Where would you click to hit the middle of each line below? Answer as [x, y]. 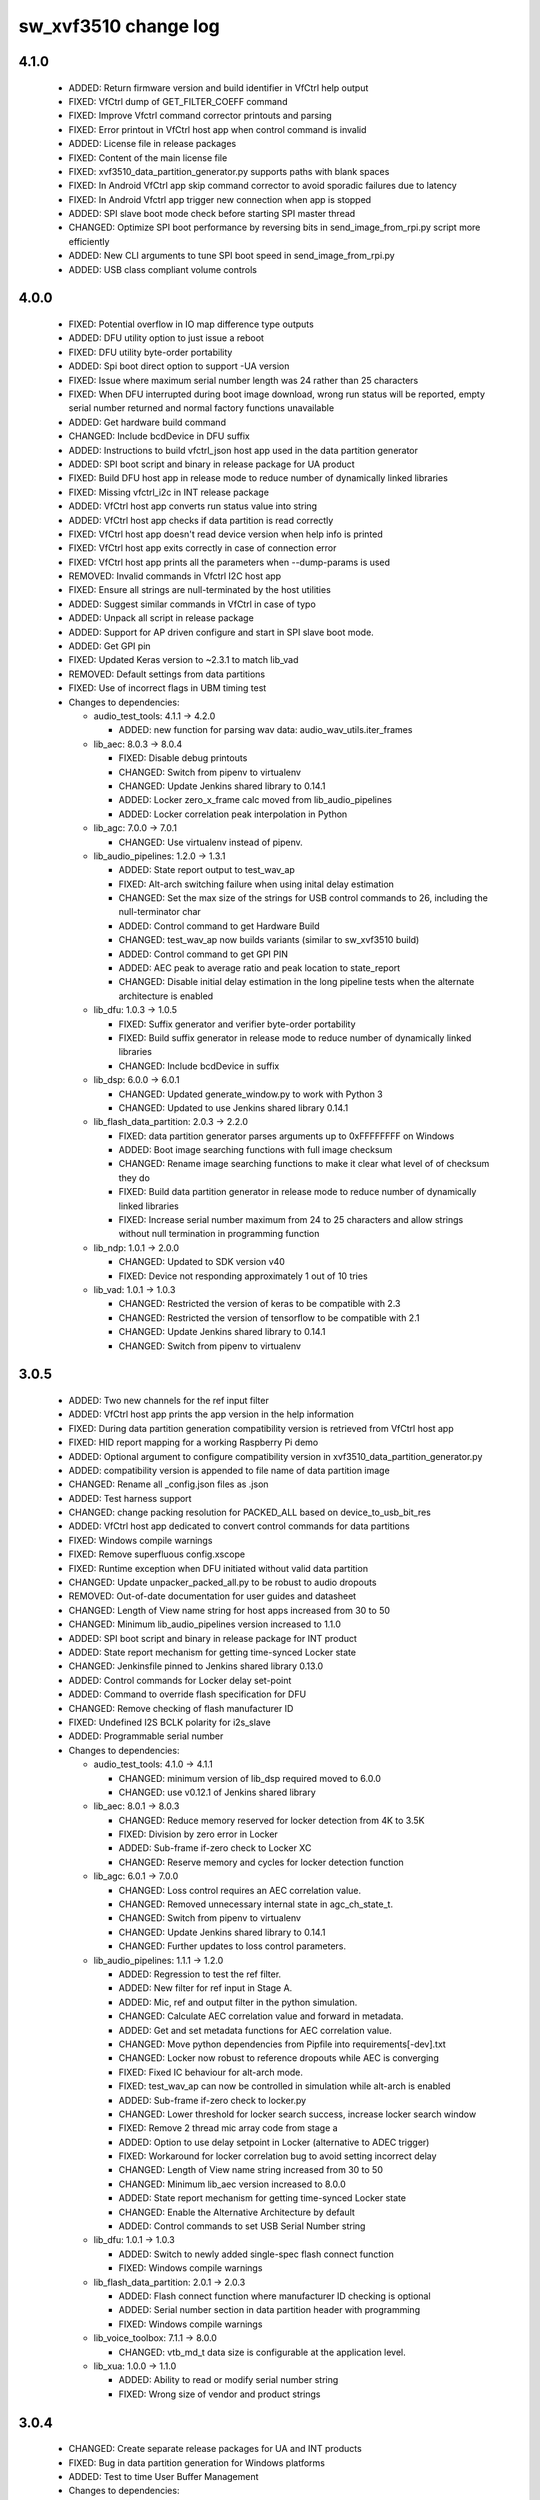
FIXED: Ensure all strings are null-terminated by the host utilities [200, 590]
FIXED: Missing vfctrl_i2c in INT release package [169, 492]
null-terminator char [160, 912]
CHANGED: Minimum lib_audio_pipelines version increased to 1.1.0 [205, 1624]
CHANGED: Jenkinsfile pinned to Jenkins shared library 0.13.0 [196, 1666]
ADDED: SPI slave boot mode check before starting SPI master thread [212, 214]
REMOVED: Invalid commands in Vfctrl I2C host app [175, 576]
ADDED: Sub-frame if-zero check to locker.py [212, 2100]
